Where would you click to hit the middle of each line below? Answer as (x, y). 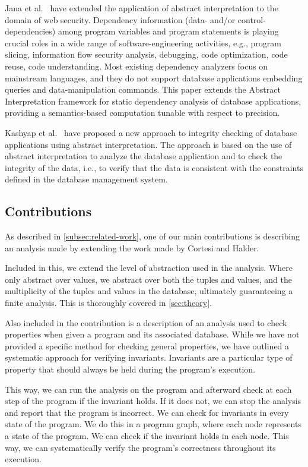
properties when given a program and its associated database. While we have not (152, 334)
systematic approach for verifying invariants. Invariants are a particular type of (149, 357)
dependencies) (30, 31)
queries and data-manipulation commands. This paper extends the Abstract (143, 89)
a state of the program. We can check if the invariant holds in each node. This (147, 436)
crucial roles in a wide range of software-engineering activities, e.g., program (143, 42)
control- (252, 19)
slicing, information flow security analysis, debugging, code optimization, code (146, 54)
